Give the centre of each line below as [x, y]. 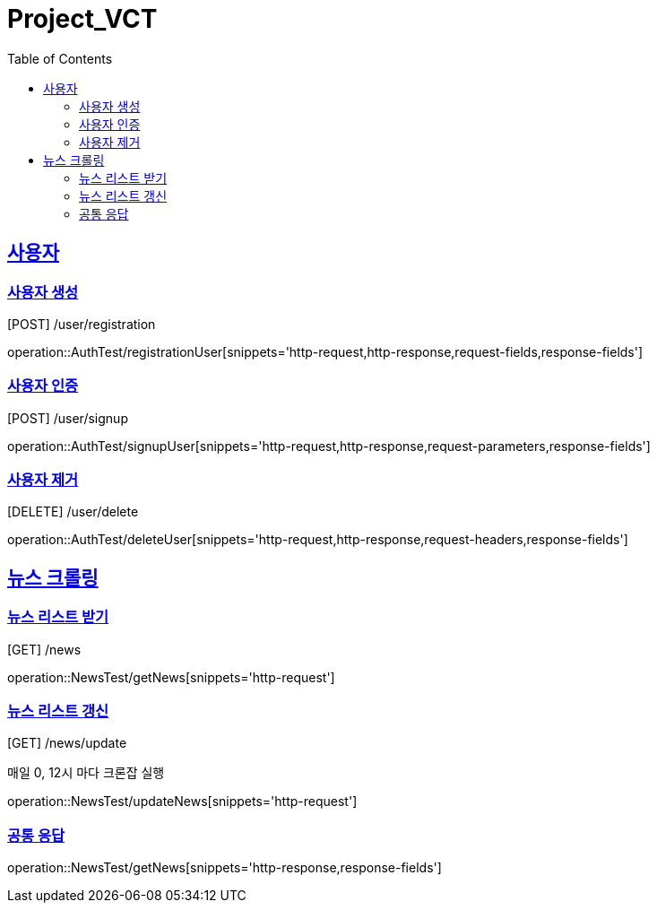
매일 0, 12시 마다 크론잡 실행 [86, 773]
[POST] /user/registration [82, 324]
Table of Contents [60, 58]
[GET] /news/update [67, 743]
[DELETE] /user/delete [73, 512]
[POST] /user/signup [68, 418]
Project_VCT [82, 19]
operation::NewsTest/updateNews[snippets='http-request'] [182, 802]
